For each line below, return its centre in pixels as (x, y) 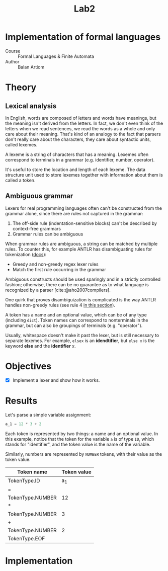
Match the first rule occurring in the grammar (59, 269)
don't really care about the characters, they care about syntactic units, (78, 139)
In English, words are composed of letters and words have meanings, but (81, 118)
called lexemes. (21, 144)
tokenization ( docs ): (26, 254)
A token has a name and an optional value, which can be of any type (76, 314)
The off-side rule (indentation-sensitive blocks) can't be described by (85, 223)
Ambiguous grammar (39, 196)
